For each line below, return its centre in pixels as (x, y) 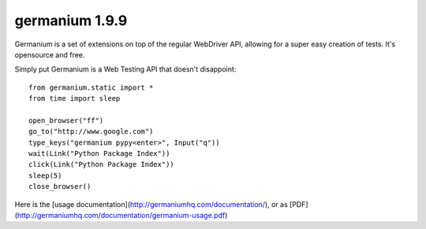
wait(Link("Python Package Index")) (99, 154)
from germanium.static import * (91, 87)
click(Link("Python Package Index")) (102, 164)
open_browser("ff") (66, 120)
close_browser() (60, 187)
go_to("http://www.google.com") (91, 131)
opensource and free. (50, 54)
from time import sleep (75, 99)
